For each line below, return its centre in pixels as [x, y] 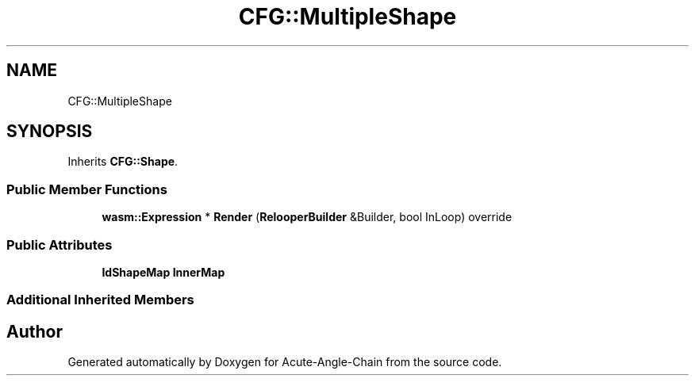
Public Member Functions [87, 189]
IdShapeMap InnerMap [163, 272]
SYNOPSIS [50, 132]
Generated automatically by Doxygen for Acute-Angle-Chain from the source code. [285, 362]
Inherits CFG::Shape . [123, 162]
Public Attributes [60, 244]
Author [35, 331]
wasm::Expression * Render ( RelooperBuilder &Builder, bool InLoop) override [307, 217]
